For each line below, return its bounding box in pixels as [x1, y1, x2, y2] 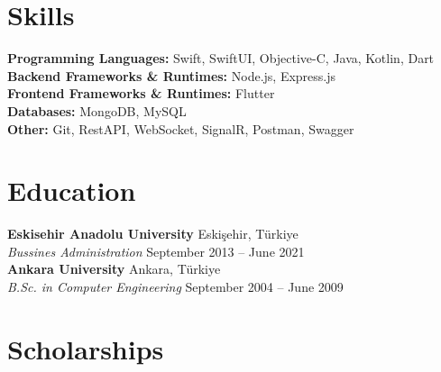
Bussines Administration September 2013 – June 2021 [7, 241, 305, 260]
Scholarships [7, 330, 164, 367]
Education [7, 172, 136, 209]
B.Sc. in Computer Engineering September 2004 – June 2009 [7, 277, 344, 295]
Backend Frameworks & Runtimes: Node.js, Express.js [7, 66, 336, 85]
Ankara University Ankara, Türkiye [7, 259, 221, 278]
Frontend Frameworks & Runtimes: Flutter [7, 84, 275, 103]
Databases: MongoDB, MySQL [7, 101, 187, 120]
